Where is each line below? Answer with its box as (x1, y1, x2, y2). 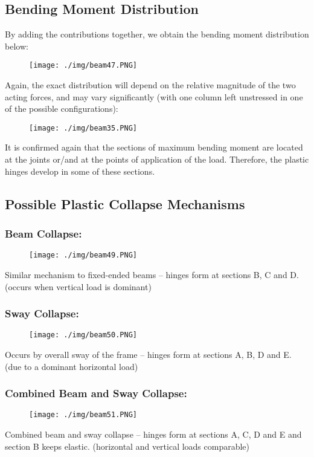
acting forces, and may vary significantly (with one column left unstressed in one (5, 90, 303, 103)
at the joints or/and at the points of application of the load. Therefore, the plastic (5, 153, 309, 166)
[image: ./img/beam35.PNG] (29, 123, 137, 132)
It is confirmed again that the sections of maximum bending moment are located (5, 141, 303, 154)
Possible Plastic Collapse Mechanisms (5, 194, 245, 213)
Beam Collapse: (5, 225, 82, 241)
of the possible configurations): (5, 102, 118, 115)
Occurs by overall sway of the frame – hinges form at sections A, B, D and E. (5, 348, 292, 360)
